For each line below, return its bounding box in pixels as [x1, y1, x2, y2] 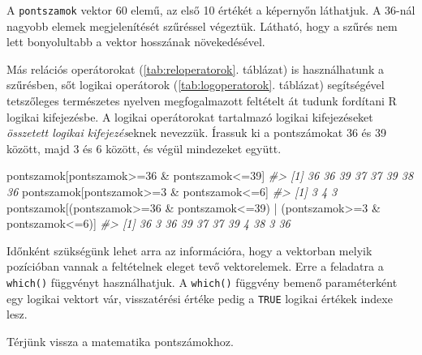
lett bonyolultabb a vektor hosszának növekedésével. [6, 33, 265, 50]
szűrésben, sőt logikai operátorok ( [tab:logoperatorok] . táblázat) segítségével [6, 76, 385, 93]
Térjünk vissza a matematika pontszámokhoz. [6, 332, 234, 349]
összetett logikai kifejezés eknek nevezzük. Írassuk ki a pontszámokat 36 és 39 [6, 124, 386, 141]
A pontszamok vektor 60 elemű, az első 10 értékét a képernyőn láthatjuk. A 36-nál [6, 2, 416, 18]
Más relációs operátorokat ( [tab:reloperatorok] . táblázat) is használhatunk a [6, 60, 384, 77]
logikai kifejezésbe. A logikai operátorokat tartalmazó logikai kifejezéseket [6, 108, 373, 125]
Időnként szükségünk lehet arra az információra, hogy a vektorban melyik [6, 242, 372, 259]
